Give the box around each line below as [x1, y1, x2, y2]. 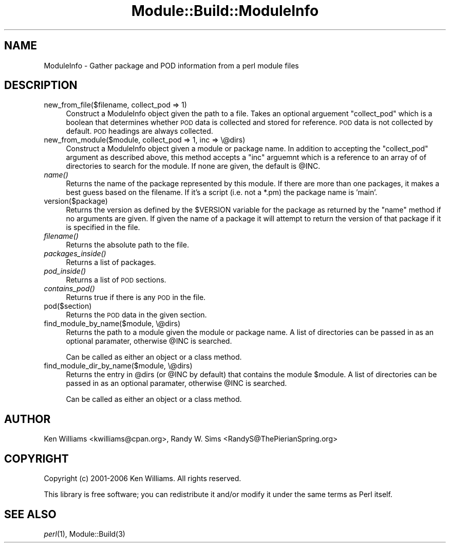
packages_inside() [44, 249, 106, 258]
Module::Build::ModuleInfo [131, 2, 319, 20]
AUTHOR [4, 412, 51, 426]
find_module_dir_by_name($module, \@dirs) [44, 361, 193, 370]
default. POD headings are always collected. [66, 127, 213, 136]
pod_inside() [44, 267, 86, 276]
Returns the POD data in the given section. [66, 310, 207, 320]
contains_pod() [44, 284, 95, 293]
